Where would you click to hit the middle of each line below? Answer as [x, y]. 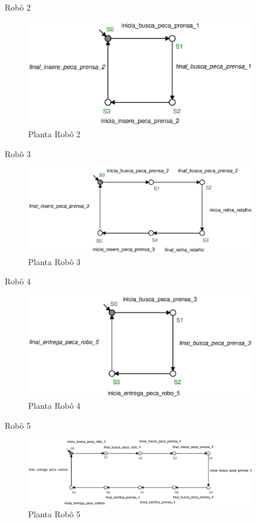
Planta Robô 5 [55, 513]
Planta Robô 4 [55, 406]
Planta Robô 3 [55, 261]
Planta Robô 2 [55, 133]
